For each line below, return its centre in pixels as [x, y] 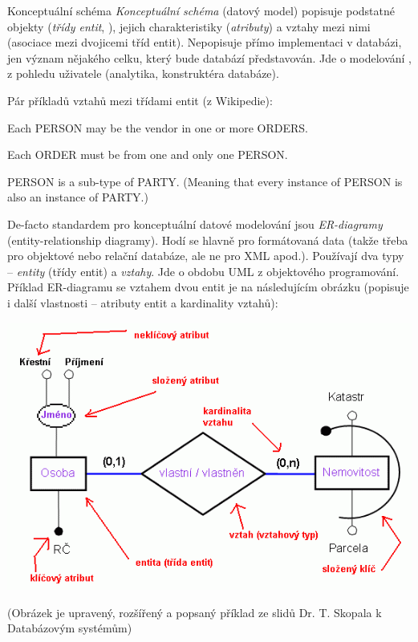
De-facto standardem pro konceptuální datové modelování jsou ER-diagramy [195, 223]
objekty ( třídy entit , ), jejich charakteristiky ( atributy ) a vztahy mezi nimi [189, 26]
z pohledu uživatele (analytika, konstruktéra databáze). [143, 73]
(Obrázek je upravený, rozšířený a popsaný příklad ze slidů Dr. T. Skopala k [195, 612]
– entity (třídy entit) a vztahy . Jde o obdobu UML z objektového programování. [203, 271]
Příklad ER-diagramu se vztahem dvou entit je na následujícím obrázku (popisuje [208, 287]
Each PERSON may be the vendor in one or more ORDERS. [158, 127]
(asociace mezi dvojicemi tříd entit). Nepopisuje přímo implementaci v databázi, [205, 42]
